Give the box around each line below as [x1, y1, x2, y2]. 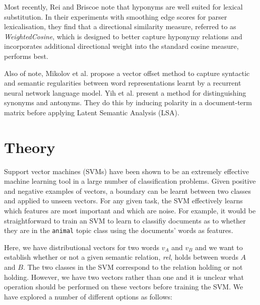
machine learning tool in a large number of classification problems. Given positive [4, 176, 256, 186]
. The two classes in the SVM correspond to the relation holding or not [23, 262, 243, 272]
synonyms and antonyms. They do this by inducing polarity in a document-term [4, 97, 252, 108]
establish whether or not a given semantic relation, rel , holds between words [4, 252, 238, 262]
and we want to [195, 242, 243, 252]
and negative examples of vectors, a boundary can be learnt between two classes [4, 185, 251, 196]
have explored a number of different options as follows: [4, 291, 173, 301]
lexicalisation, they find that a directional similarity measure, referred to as [4, 21, 236, 32]
